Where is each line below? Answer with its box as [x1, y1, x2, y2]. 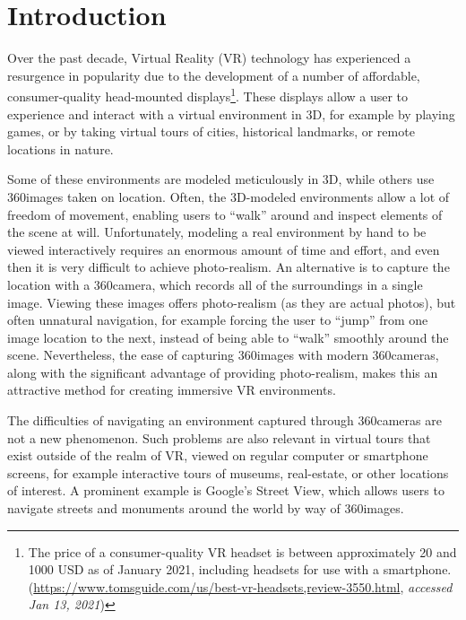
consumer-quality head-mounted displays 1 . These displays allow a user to [7, 84, 409, 105]
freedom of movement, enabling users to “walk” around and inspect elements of [7, 205, 443, 223]
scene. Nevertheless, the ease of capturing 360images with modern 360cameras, [7, 345, 439, 364]
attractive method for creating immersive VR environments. [7, 380, 336, 399]
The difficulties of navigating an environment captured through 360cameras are [7, 411, 442, 430]
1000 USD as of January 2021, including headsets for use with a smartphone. [28, 560, 452, 579]
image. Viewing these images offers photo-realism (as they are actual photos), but [7, 293, 456, 311]
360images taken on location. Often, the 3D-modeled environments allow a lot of [7, 187, 450, 205]
